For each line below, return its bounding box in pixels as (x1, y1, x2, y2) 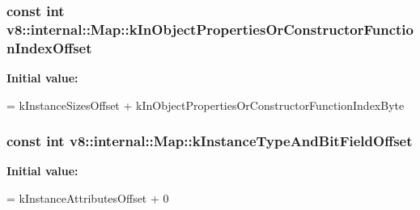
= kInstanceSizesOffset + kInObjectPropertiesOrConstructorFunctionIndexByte (6, 96, 405, 113)
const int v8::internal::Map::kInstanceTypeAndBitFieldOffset (6, 131, 413, 151)
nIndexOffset (6, 37, 92, 57)
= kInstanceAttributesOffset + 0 (6, 190, 169, 207)
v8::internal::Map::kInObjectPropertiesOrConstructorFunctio (6, 19, 414, 39)
